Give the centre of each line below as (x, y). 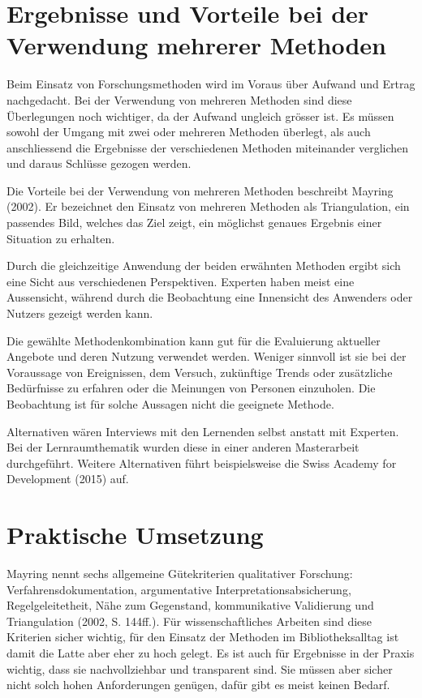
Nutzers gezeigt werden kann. (80, 313)
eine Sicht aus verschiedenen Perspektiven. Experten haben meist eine (181, 281)
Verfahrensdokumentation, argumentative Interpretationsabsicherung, (179, 589)
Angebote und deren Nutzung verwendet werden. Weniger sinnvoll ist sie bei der (207, 356)
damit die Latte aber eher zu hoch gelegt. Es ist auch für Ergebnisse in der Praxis (211, 653)
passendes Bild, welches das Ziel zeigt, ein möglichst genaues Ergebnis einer (194, 223)
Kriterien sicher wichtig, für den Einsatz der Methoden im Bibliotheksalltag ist (203, 637)
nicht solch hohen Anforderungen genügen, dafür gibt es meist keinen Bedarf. (198, 685)
